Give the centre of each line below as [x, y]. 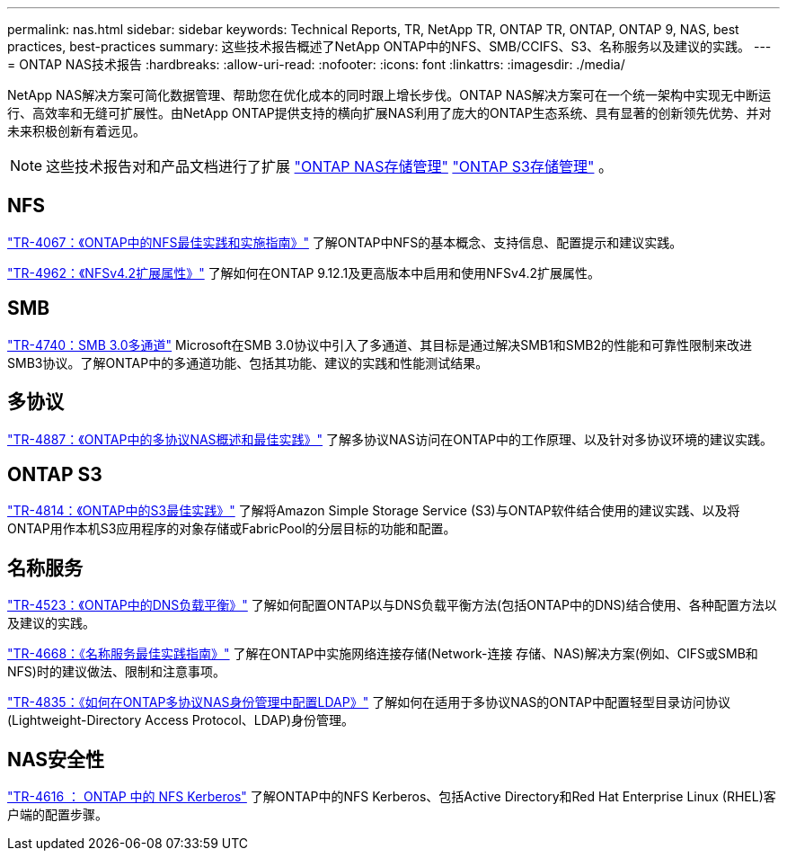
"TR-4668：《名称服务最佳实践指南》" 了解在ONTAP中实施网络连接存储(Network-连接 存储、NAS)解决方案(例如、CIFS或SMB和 [383, 654]
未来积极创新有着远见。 [76, 131]
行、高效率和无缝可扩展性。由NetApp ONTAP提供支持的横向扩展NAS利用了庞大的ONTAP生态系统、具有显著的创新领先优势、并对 [389, 113]
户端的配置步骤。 [57, 815]
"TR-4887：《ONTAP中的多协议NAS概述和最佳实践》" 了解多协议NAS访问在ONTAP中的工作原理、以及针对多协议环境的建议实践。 [390, 439]
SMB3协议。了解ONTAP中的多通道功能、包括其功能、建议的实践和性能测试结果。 [248, 362]
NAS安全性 [56, 759]
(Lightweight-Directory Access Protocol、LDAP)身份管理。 [181, 720]
